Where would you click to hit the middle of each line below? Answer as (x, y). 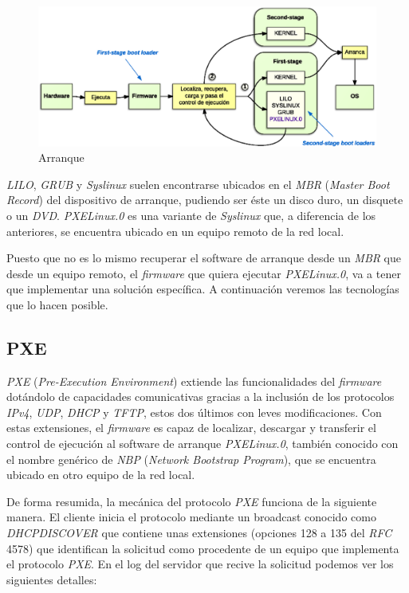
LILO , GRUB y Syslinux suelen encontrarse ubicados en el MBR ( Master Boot (198, 184)
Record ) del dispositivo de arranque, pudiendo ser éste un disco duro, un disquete (205, 200)
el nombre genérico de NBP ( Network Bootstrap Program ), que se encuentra (191, 459)
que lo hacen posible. (57, 304)
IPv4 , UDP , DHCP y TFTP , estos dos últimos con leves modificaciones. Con (194, 412)
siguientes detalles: (52, 579)
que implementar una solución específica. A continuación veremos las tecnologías (203, 289)
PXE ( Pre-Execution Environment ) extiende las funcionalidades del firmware (194, 381)
